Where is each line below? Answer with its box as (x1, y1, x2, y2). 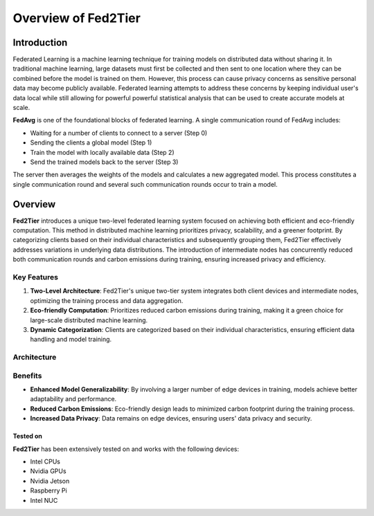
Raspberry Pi (30, 486, 67, 495)
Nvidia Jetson (30, 477, 70, 485)
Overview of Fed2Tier (12, 10, 141, 26)
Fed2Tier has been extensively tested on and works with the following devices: (12, 445, 240, 453)
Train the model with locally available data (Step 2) (30, 148, 175, 156)
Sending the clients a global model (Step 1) (30, 138, 152, 147)
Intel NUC (30, 496, 58, 504)
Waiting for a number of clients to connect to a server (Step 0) (30, 129, 208, 137)
